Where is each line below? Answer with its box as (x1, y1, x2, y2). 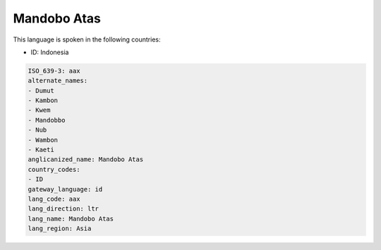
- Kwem (28, 106, 51, 114)
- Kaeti (28, 146, 54, 154)
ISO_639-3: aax (28, 67, 80, 75)
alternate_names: (28, 77, 88, 85)
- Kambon (28, 96, 59, 105)
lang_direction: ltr (28, 205, 99, 213)
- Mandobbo (28, 116, 66, 124)
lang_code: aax (28, 195, 80, 203)
